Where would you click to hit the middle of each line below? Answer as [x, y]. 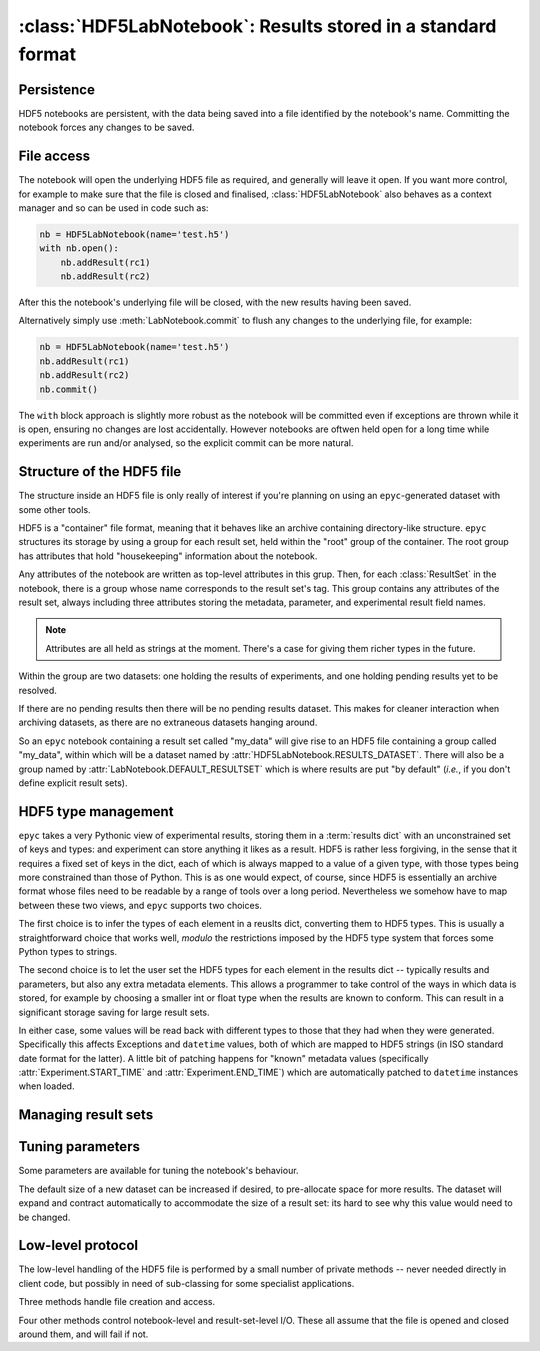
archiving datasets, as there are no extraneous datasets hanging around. [168, 722]
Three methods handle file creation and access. [116, 1302]
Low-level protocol [78, 1245]
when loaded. [46, 1086]
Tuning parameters [79, 1146]
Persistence [56, 89]
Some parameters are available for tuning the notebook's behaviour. [158, 1171]
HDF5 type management [96, 811]
